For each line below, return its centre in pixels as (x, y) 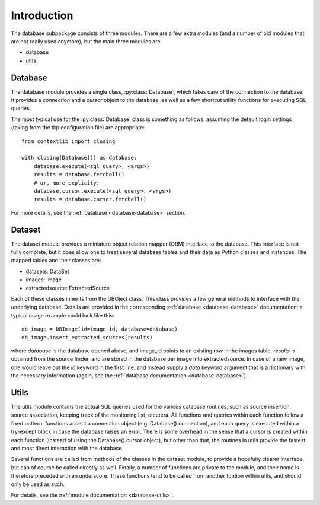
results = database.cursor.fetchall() (90, 199)
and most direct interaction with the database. (67, 448)
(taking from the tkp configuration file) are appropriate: (78, 128)
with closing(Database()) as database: (79, 158)
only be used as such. (38, 484)
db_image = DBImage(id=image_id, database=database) (100, 329)
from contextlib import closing (68, 141)
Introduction (42, 15)
